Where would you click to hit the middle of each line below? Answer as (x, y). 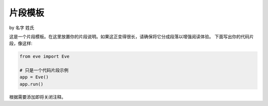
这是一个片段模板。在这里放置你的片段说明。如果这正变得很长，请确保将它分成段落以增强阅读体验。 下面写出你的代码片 (132, 36)
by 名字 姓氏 (22, 28)
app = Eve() (34, 77)
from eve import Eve (44, 56)
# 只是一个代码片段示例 (44, 71)
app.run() (32, 84)
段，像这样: (21, 43)
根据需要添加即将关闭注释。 (37, 97)
